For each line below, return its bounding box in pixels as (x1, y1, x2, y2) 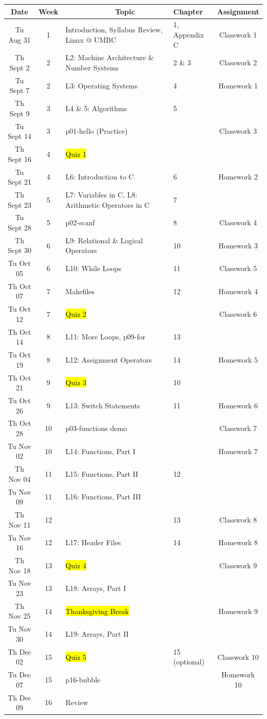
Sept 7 (9, 85, 30, 96)
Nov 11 (8, 519, 31, 530)
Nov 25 (8, 610, 31, 621)
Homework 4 (218, 285, 258, 296)
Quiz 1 (65, 148, 87, 159)
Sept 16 (8, 153, 31, 164)
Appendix (173, 29, 204, 40)
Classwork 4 (219, 217, 257, 228)
